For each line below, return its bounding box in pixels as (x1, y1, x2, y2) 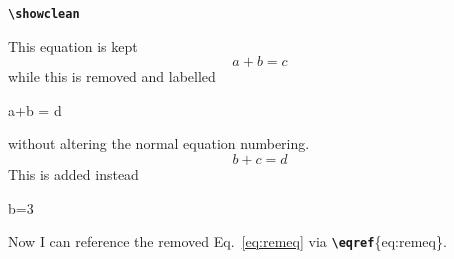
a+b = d (8, 99, 62, 120)
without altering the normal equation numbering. (8, 133, 310, 154)
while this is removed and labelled (8, 66, 216, 87)
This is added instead (8, 164, 139, 185)
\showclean (8, 7, 80, 21)
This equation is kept (8, 35, 138, 56)
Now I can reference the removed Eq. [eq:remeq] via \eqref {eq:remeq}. (8, 231, 447, 252)
